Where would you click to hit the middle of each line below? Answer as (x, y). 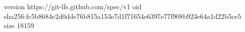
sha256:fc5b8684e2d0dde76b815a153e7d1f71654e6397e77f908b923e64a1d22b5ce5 (123, 16)
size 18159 (19, 25)
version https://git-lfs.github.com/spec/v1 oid (73, 6)
